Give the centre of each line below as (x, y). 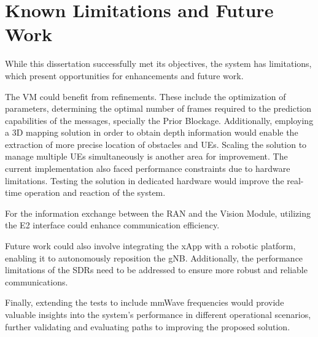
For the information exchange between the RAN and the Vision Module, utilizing (158, 213)
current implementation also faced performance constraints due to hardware (148, 169)
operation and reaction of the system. (95, 192)
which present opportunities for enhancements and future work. (124, 75)
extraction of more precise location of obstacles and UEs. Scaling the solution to (156, 144)
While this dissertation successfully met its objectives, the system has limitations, (158, 64)
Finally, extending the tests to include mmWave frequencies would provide (145, 302)
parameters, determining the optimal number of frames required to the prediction (158, 108)
